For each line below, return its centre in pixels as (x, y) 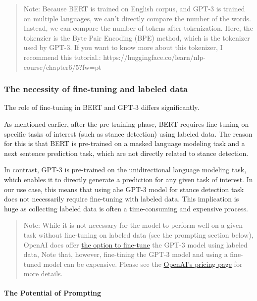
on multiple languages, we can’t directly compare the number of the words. (137, 18)
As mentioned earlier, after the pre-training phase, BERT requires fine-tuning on (127, 124)
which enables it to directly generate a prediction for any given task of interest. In (128, 179)
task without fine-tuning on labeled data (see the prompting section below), (138, 234)
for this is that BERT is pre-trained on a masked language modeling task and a (125, 143)
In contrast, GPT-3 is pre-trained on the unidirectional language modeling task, (125, 170)
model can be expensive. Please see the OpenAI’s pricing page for (143, 264)
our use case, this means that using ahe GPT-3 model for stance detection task (124, 189)
